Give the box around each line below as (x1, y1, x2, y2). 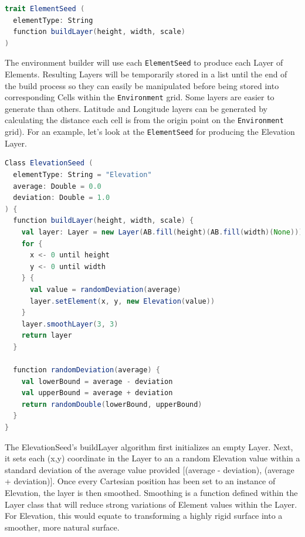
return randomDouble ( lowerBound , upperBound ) (21, 400, 202, 409)
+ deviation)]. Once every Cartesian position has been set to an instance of (5, 475, 276, 487)
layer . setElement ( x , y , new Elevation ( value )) (29, 297, 215, 305)
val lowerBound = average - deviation (21, 377, 173, 386)
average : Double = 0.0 (13, 182, 101, 191)
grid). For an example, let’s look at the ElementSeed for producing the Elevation (5, 125, 295, 138)
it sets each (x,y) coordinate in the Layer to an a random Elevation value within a (5, 452, 300, 464)
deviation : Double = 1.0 (13, 193, 110, 202)
